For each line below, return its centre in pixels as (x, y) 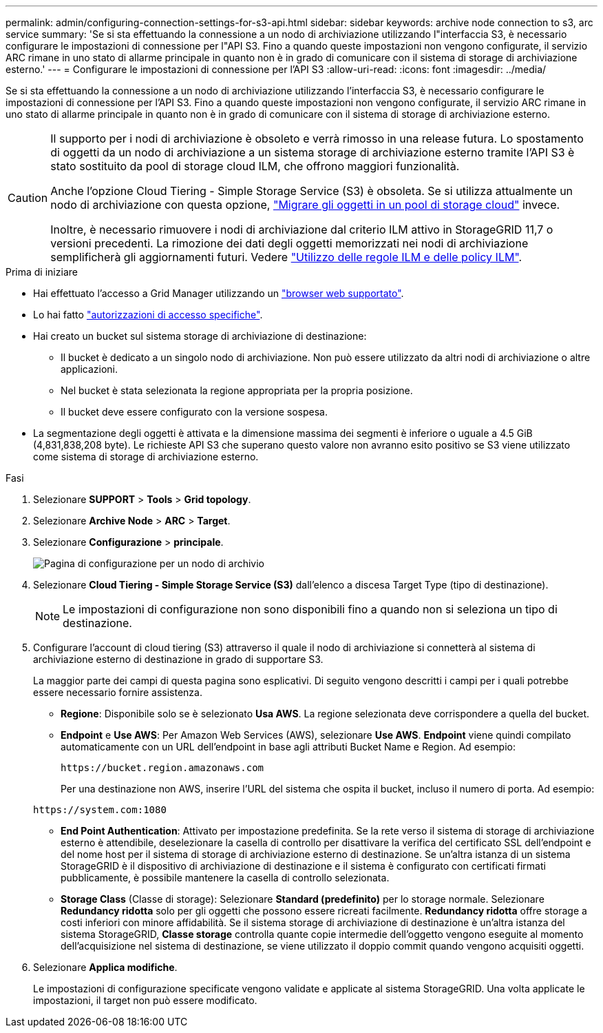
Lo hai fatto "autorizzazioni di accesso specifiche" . (148, 315)
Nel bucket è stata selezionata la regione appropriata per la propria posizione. (237, 390)
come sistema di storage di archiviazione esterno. (146, 457)
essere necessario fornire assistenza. (118, 692)
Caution (28, 198)
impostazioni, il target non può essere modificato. (145, 1000)
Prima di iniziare (42, 272)
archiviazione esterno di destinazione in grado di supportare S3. (178, 659)
